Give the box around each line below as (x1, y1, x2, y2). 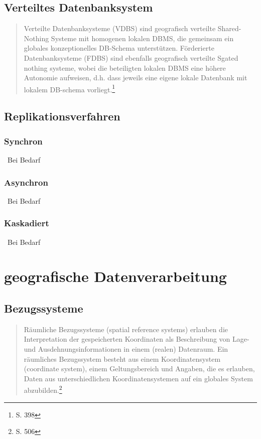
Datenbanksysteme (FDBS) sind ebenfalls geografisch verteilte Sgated (24, 52, 238, 63)
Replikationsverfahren (4, 108, 120, 124)
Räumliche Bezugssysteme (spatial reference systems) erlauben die (24, 324, 228, 334)
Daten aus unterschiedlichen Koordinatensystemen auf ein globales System (24, 373, 253, 383)
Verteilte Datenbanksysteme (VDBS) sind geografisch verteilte (24, 23, 216, 34)
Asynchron (4, 176, 48, 188)
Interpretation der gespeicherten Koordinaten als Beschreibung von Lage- (24, 334, 249, 344)
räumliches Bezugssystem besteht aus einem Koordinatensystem (24, 353, 221, 364)
